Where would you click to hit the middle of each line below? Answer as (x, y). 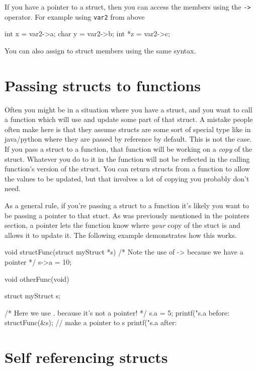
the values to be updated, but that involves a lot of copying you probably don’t (127, 178)
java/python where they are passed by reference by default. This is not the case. (128, 139)
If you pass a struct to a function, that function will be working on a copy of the (128, 149)
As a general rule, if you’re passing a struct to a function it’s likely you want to (127, 205)
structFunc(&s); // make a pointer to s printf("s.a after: (91, 322)
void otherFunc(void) (37, 279)
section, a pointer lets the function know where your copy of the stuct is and (122, 225)
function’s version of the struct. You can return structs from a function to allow (127, 169)
